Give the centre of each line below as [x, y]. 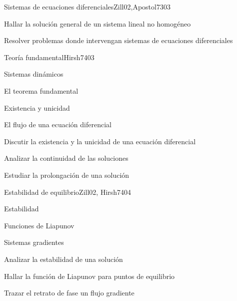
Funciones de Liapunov [39, 225]
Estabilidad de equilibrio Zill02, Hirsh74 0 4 [68, 192]
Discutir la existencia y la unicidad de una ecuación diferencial [100, 141]
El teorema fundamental [41, 90]
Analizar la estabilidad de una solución [63, 259]
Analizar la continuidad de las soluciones [66, 158]
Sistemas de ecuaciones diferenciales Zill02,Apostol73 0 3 [87, 7]
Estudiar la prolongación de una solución [67, 175]
